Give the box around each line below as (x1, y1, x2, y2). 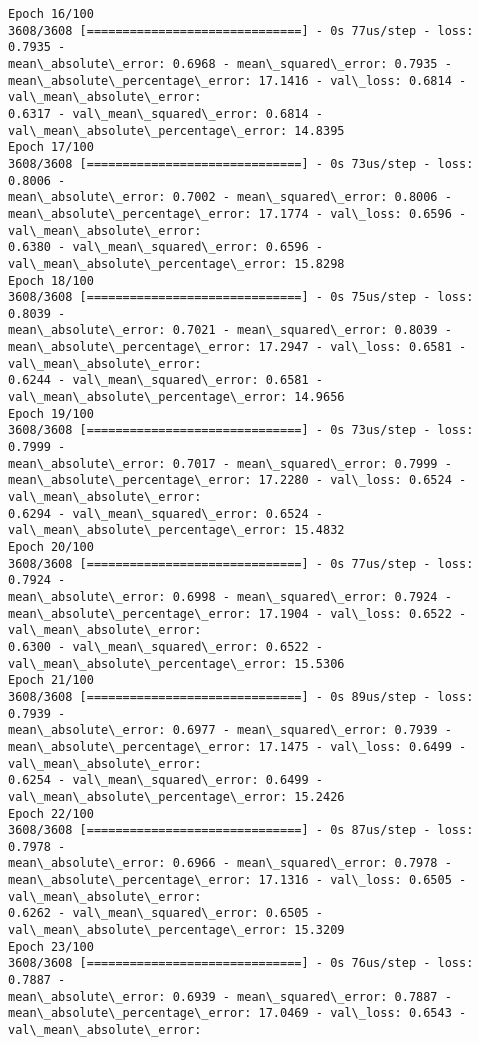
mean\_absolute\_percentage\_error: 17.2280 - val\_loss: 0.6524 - (8, 473, 467, 488)
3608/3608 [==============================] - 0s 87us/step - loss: (8, 823, 474, 838)
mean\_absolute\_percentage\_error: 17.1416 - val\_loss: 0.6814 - (8, 73, 467, 88)
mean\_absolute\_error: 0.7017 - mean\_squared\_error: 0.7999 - (8, 456, 452, 471)
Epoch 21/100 (8, 673, 94, 688)
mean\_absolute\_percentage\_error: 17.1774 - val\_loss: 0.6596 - (8, 206, 467, 221)
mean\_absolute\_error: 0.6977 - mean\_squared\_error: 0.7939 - (8, 723, 452, 738)
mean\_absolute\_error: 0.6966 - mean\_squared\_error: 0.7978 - (8, 856, 452, 871)
